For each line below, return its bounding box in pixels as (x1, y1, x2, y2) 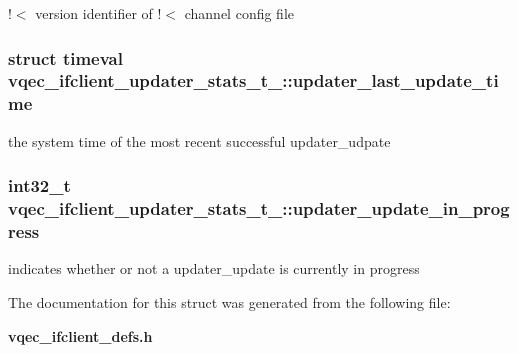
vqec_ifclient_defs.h (8, 325, 153, 346)
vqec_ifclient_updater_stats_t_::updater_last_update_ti (8, 68, 499, 93)
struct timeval (8, 45, 123, 70)
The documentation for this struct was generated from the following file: (8, 291, 451, 312)
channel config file (184, 3, 295, 23)
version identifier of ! (35, 3, 162, 23)
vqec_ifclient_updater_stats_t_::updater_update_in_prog (8, 196, 510, 221)
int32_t (8, 173, 71, 198)
